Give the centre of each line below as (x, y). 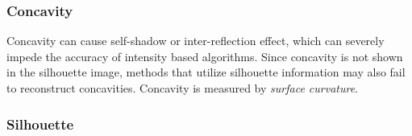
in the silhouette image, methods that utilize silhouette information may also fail (206, 72)
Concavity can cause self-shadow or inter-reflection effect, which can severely (196, 41)
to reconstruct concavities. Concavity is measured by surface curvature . (183, 88)
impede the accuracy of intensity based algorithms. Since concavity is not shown (205, 56)
